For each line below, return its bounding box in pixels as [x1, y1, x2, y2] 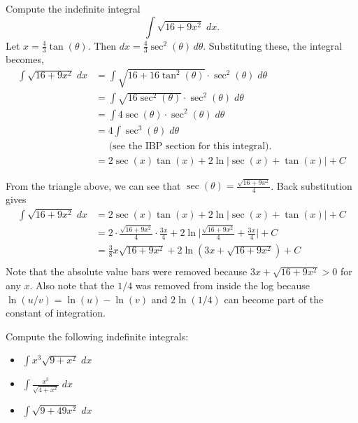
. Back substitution [271, 178, 352, 193]
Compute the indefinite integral [6, 1, 141, 15]
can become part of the [224, 291, 324, 306]
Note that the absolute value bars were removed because [6, 264, 248, 279]
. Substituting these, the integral [203, 38, 343, 53]
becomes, [6, 52, 44, 67]
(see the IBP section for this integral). [108, 141, 272, 151]
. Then [87, 38, 117, 53]
